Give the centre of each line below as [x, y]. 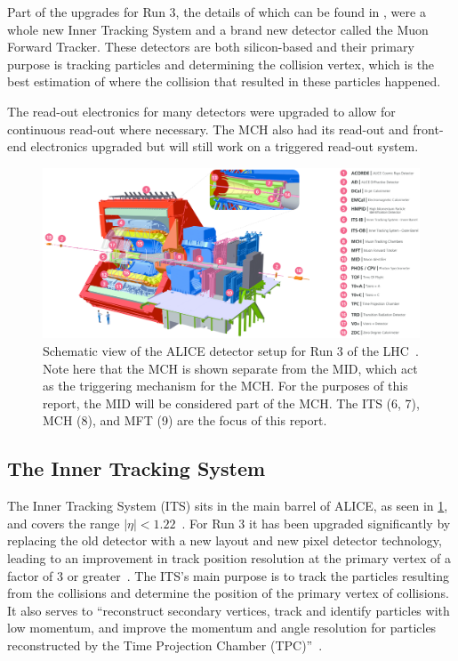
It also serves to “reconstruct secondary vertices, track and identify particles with [229, 610]
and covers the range [64, 523]
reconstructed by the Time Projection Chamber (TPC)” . [165, 645]
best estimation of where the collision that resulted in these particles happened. [224, 81]
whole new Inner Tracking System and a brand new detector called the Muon [218, 29]
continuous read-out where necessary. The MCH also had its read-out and [208, 129]
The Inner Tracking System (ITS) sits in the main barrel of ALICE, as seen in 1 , [228, 506]
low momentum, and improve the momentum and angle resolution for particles [222, 628]
